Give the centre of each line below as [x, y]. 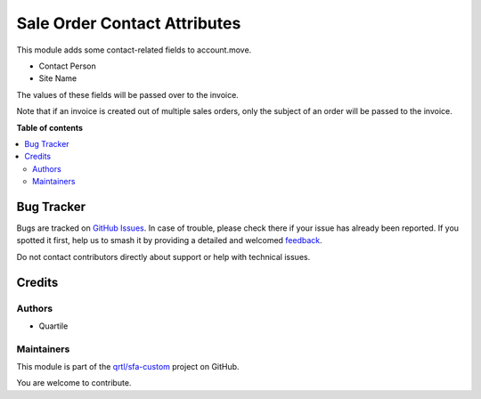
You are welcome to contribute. [74, 383]
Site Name [58, 78]
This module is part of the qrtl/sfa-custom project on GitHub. [128, 367]
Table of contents [50, 127]
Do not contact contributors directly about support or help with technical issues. [163, 256]
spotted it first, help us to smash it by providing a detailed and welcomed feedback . [169, 240]
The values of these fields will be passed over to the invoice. [128, 94]
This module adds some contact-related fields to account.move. [134, 50]
